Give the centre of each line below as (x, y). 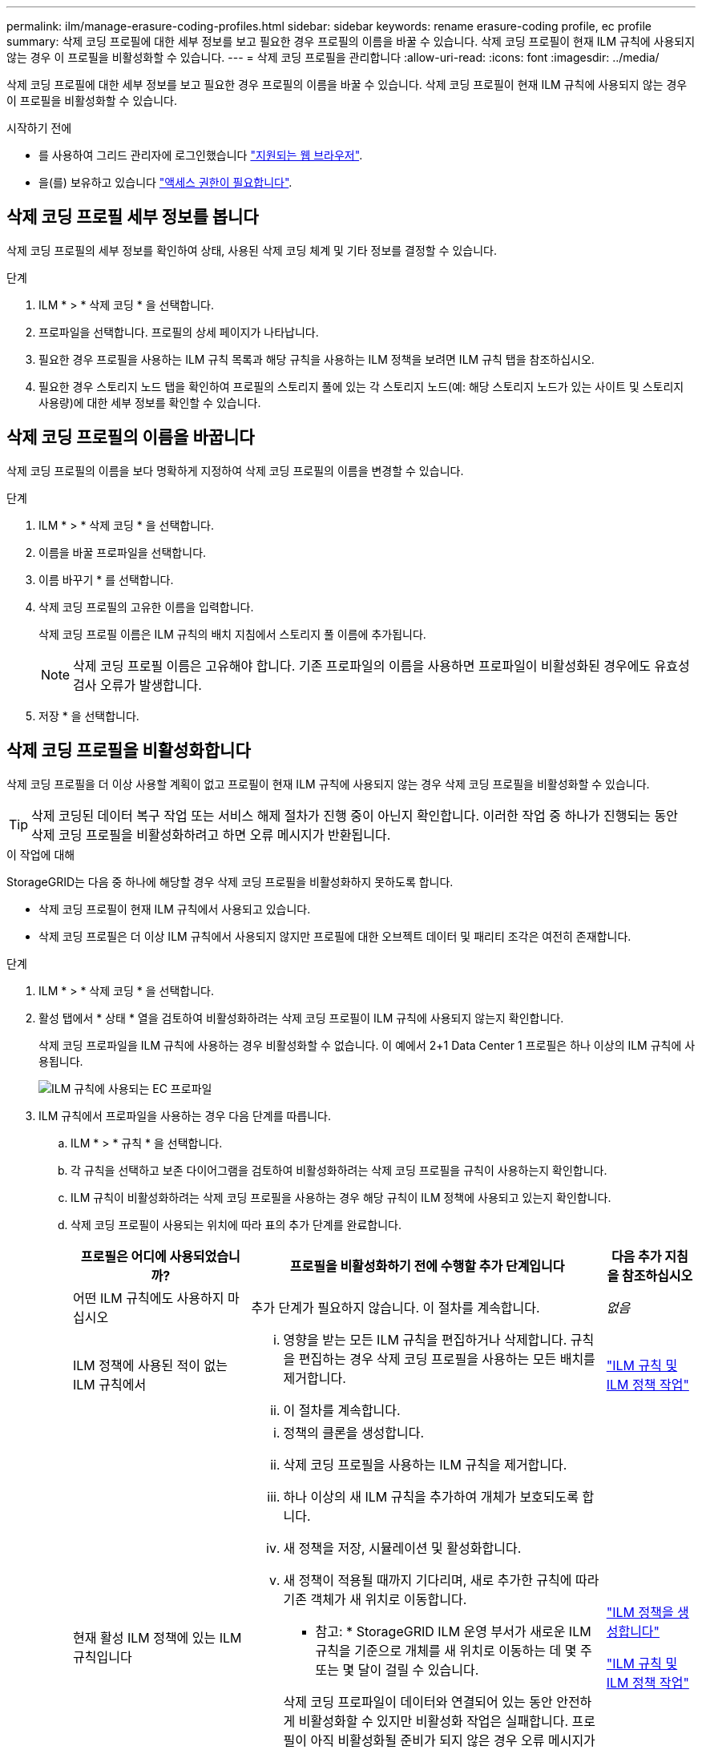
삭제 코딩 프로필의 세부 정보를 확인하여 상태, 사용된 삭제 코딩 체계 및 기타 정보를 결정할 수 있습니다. (252, 250)
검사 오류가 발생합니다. (137, 685)
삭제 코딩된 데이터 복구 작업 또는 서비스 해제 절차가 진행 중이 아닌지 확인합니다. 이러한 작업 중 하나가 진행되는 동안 (355, 815)
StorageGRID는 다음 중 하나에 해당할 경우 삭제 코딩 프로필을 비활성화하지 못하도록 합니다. (230, 881)
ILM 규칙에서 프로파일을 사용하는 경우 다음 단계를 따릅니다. (185, 1115)
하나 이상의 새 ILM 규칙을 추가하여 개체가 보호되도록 (431, 1496)
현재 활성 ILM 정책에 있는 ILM (157, 1637)
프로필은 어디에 (123, 1256)
